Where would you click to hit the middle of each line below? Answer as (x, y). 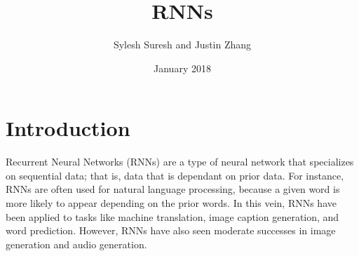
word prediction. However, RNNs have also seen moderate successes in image (171, 230)
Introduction (68, 128)
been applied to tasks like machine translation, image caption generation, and (172, 216)
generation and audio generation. (76, 244)
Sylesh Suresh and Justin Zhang (182, 45)
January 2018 (182, 68)
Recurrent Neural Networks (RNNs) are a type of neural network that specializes (180, 162)
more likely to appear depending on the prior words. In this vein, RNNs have (171, 203)
